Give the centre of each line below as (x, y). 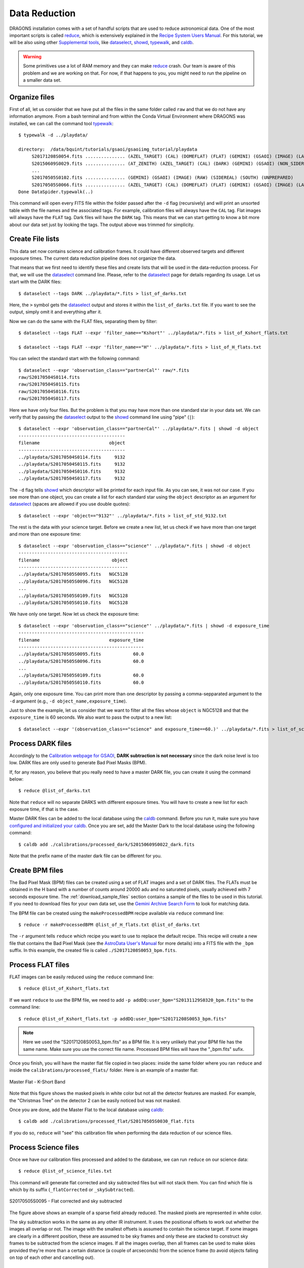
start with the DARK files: (35, 282)
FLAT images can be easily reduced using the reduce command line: (82, 977)
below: (16, 779)
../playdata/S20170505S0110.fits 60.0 (81, 682)
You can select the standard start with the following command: (75, 359)
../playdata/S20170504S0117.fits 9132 (72, 479)
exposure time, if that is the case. (44, 809)
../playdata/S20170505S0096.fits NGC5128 (73, 581)
